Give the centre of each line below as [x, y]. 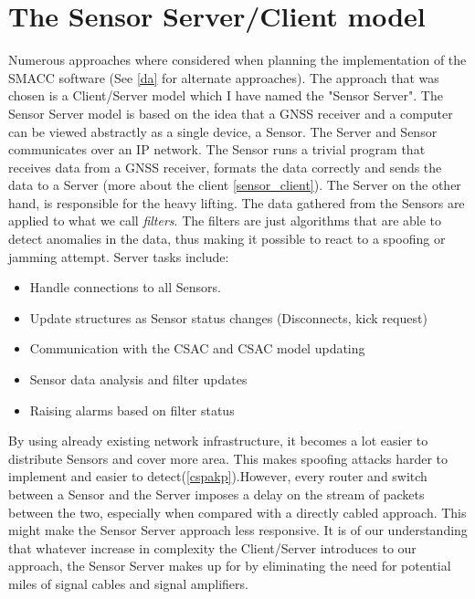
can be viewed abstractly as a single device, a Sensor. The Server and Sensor [223, 131]
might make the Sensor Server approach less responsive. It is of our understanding [238, 530]
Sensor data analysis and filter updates [138, 379]
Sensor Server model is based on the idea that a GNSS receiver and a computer [231, 113]
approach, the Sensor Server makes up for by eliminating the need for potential [230, 566]
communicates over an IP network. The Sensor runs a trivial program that [217, 149]
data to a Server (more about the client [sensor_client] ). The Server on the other [235, 185]
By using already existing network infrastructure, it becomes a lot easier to [218, 441]
